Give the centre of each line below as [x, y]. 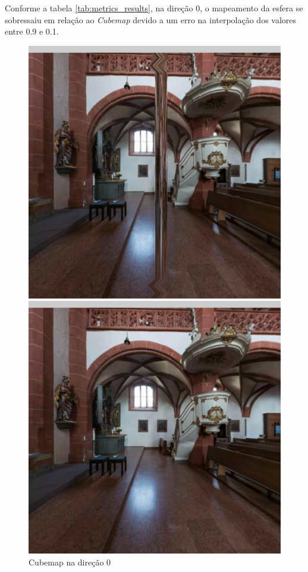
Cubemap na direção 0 [70, 562]
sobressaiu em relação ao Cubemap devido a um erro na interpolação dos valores [151, 19]
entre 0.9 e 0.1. [32, 31]
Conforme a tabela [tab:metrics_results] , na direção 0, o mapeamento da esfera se [154, 8]
